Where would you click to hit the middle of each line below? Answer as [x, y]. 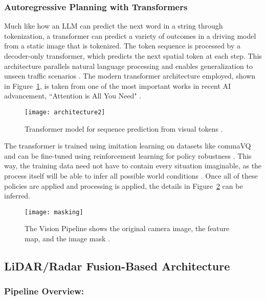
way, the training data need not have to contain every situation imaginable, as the [133, 166]
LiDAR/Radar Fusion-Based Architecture [117, 266]
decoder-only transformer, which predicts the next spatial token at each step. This [133, 56]
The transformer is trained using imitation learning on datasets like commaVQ [128, 146]
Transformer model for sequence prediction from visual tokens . [124, 128]
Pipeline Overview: [44, 291]
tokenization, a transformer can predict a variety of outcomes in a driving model [130, 35]
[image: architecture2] [65, 112]
